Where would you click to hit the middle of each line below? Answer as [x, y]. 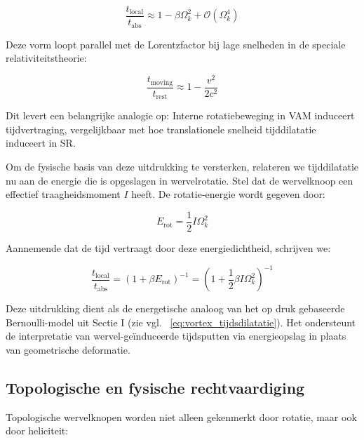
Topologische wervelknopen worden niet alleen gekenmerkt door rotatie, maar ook [181, 416]
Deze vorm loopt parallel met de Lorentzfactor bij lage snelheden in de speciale [176, 44]
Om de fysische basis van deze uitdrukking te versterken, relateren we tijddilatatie [182, 167]
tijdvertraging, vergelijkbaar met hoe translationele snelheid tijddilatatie [161, 129]
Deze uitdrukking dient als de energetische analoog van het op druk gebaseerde [175, 308]
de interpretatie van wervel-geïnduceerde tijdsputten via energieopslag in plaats [176, 336]
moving [162, 82]
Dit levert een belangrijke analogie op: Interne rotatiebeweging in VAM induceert [180, 115]
